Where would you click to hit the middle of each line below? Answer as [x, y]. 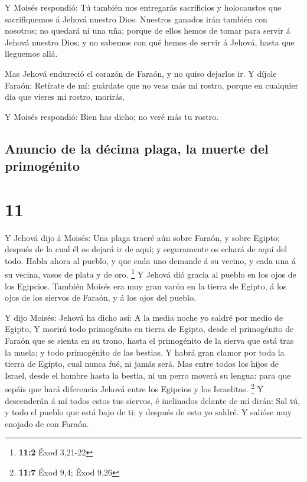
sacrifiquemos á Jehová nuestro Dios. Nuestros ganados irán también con [136, 19]
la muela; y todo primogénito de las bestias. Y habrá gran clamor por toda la [145, 352]
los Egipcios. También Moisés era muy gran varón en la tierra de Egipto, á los [146, 286]
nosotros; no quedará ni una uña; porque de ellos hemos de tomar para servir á [148, 30]
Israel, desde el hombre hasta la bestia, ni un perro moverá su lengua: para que [148, 375]
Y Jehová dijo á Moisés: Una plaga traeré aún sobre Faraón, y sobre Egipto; [142, 237]
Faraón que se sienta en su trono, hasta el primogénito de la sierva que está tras [149, 341]
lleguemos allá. [31, 53]
